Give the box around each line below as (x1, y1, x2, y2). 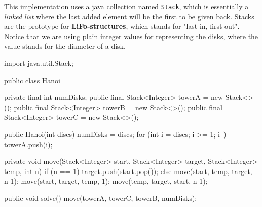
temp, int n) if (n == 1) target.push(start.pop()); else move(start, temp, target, (4, 165, 252, 176)
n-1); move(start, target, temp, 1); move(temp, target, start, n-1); (4, 176, 208, 186)
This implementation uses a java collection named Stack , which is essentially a (4, 1, 249, 11)
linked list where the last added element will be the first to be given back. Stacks (4, 11, 254, 21)
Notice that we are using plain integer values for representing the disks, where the (4, 30, 258, 41)
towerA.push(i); (4, 139, 53, 149)
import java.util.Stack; (4, 58, 73, 68)
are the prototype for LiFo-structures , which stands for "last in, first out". (4, 21, 240, 31)
